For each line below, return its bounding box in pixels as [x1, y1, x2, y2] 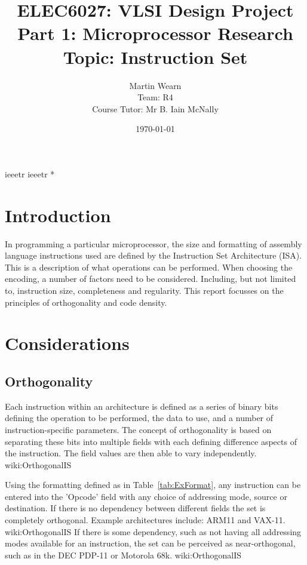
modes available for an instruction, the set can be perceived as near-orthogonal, [5, 537, 296, 549]
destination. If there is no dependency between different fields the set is [5, 502, 266, 514]
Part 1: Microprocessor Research [17, 21, 293, 45]
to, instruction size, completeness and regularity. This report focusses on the [5, 284, 284, 296]
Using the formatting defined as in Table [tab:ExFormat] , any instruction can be [5, 478, 301, 491]
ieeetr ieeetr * [5, 167, 55, 180]
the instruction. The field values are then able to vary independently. [5, 447, 257, 459]
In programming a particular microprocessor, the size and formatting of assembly [5, 237, 302, 250]
